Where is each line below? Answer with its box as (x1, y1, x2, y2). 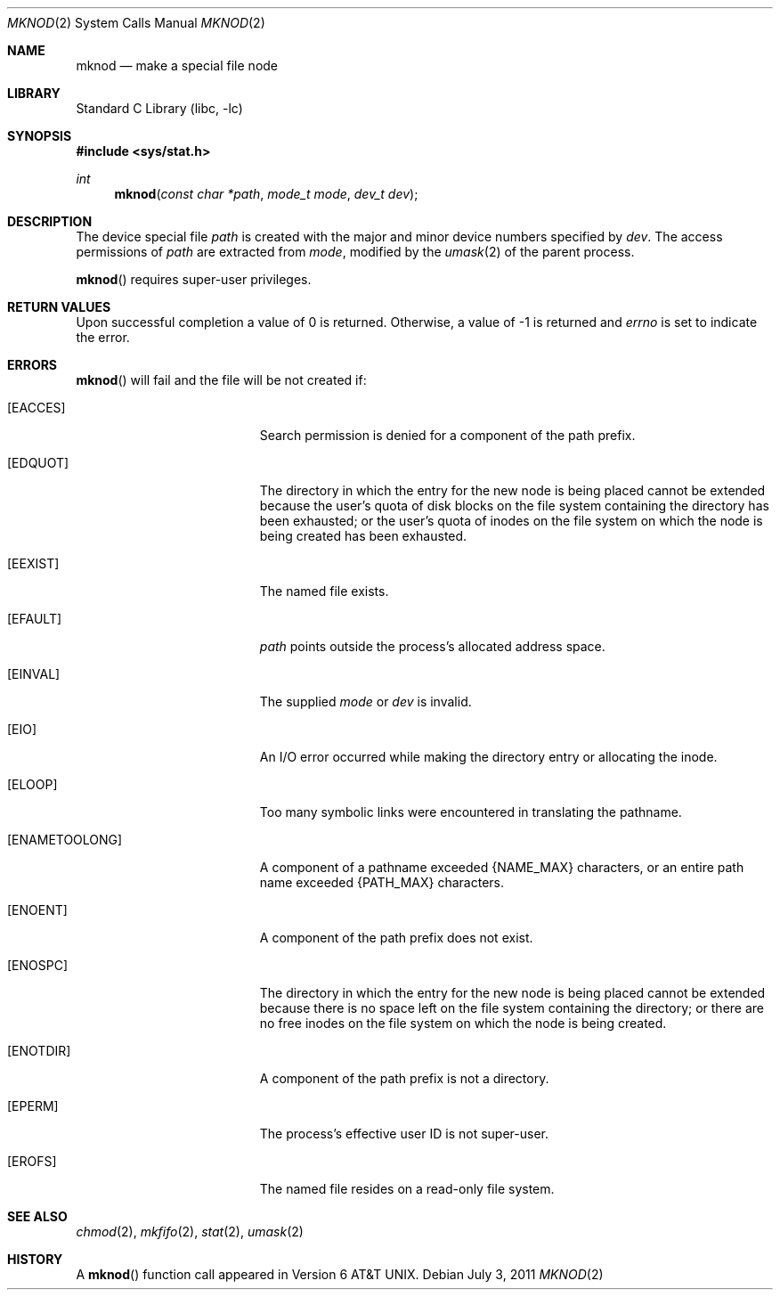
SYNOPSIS (7, 128, 72, 143)
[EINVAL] (7, 666, 61, 681)
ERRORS (7, 357, 58, 372)
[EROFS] (7, 1154, 57, 1169)
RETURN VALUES (7, 299, 111, 314)
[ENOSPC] (7, 958, 69, 973)
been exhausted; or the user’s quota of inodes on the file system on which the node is (259, 513, 763, 528)
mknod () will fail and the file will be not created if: (76, 372, 367, 387)
